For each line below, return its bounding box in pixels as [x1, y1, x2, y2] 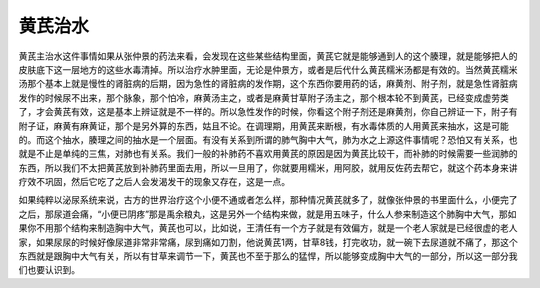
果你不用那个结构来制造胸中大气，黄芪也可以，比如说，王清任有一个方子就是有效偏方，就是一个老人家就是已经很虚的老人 [18, 222, 518, 234]
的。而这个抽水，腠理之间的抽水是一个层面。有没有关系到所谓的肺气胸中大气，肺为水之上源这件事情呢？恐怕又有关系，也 [18, 133, 518, 145]
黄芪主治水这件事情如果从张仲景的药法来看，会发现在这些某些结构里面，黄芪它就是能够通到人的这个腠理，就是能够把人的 [18, 50, 518, 62]
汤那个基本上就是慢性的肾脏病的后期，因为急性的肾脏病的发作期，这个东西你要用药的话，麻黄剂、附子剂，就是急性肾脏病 [18, 78, 518, 90]
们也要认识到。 [18, 264, 80, 276]
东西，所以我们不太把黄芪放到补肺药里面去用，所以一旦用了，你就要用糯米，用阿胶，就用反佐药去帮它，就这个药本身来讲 [18, 161, 518, 174]
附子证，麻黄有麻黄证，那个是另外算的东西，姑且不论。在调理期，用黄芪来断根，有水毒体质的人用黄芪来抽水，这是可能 [18, 120, 509, 132]
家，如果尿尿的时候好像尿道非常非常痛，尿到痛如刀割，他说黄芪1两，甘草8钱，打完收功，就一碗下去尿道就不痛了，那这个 [18, 236, 519, 248]
